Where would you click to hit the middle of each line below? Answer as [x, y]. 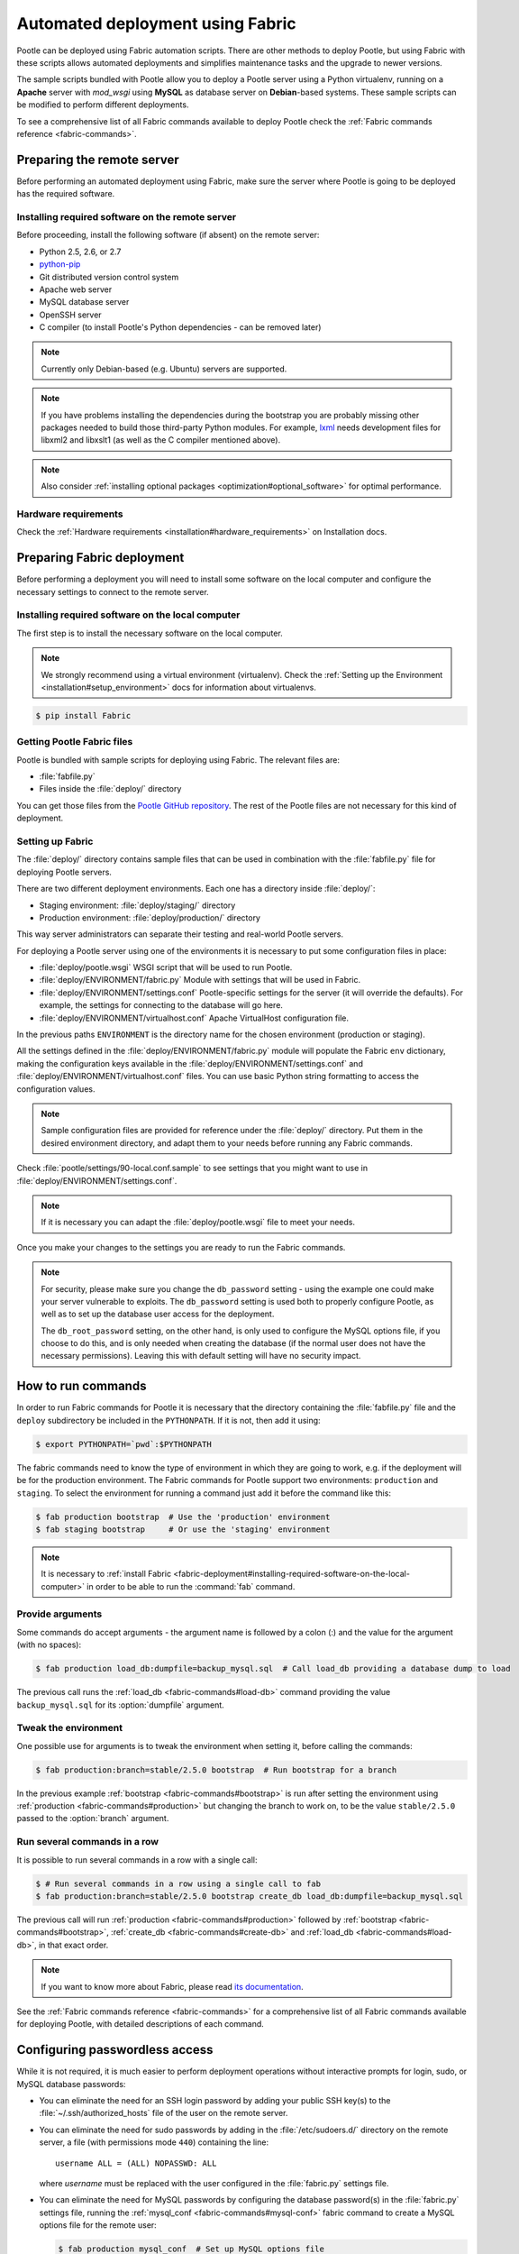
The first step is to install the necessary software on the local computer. [150, 633]
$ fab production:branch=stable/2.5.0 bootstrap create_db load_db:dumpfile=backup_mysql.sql [250, 1896]
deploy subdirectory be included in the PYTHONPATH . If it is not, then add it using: [168, 1420]
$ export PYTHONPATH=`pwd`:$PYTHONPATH [123, 1444]
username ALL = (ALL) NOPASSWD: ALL [136, 2163]
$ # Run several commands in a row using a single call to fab [178, 1883]
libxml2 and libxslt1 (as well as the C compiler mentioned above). [161, 440]
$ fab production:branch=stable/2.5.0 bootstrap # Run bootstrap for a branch [216, 1770]
